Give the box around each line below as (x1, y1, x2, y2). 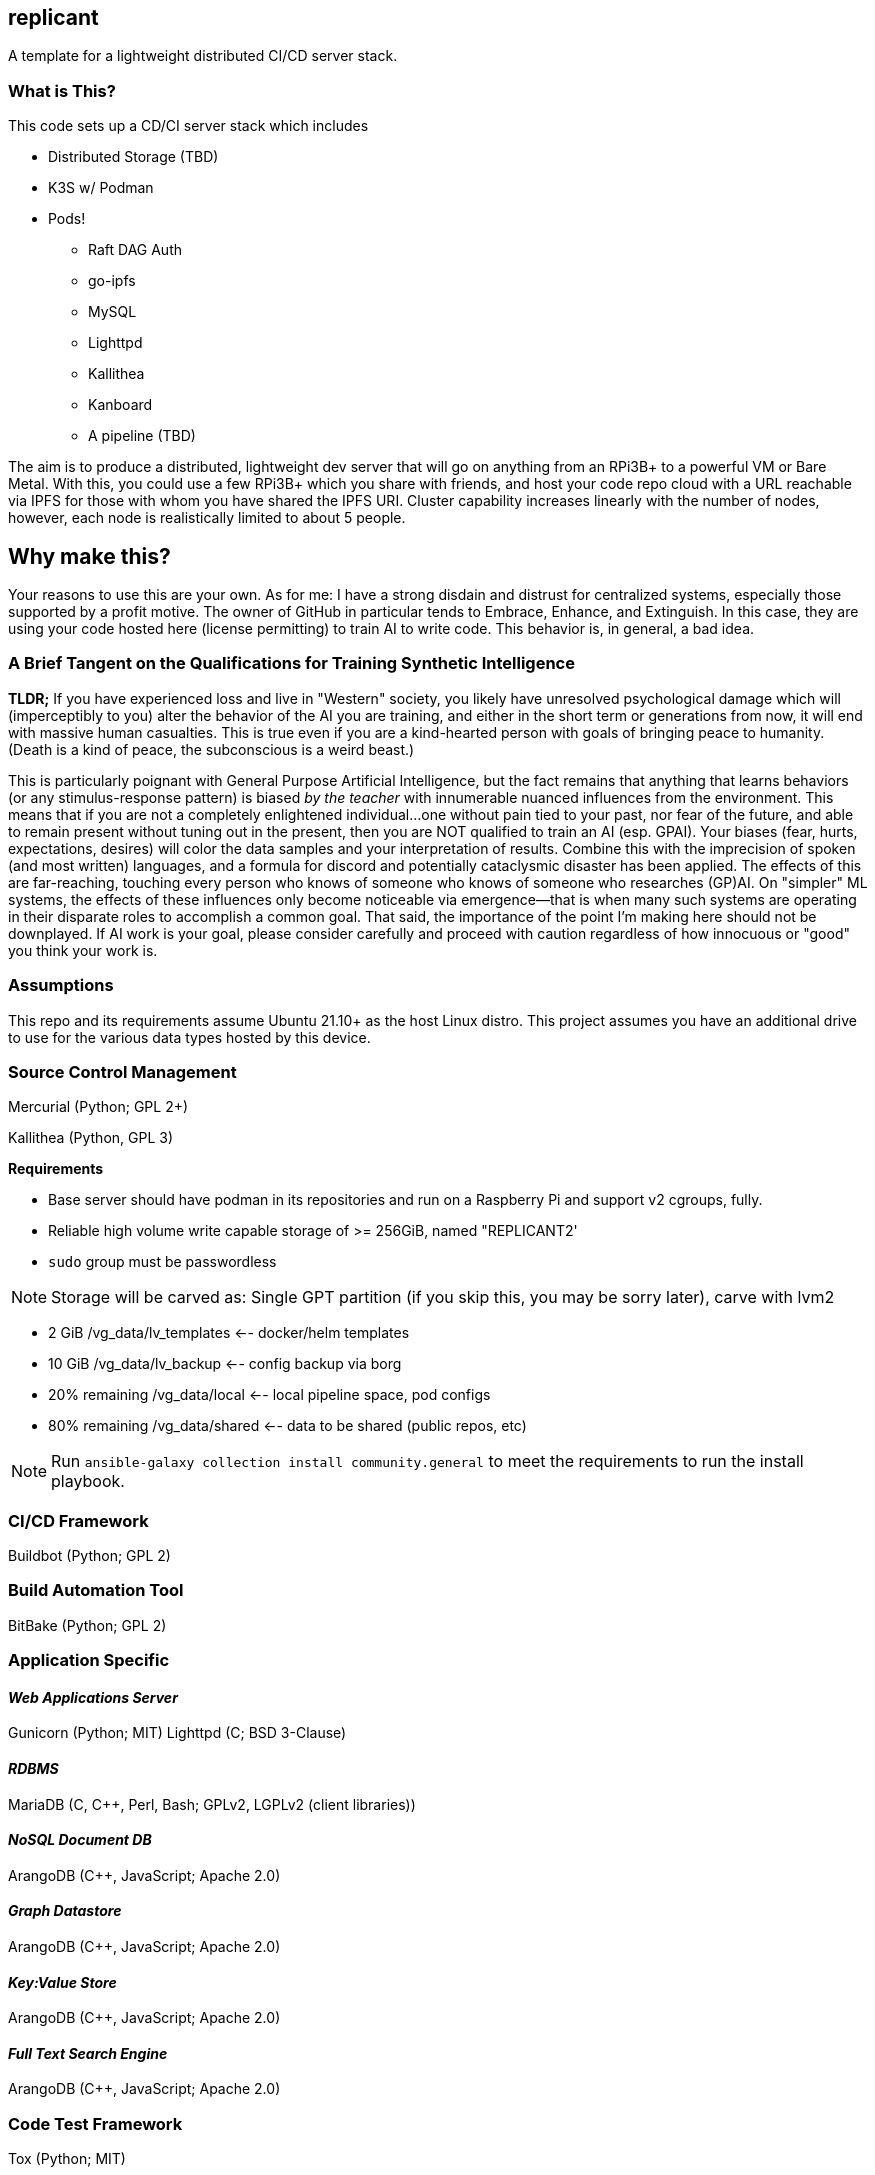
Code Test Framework (8, 2113, 183, 2134)
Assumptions (8, 975, 114, 996)
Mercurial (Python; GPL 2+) (8, 1098, 189, 1116)
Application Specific (8, 1650, 170, 1671)
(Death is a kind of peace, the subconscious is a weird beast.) (8, 740, 415, 758)
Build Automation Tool (8, 1580, 184, 1601)
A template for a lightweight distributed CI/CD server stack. (8, 47, 398, 65)
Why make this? (8, 543, 171, 569)
